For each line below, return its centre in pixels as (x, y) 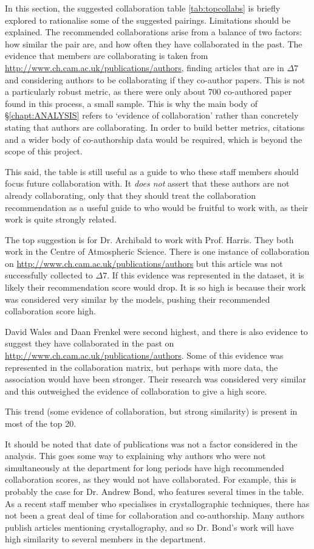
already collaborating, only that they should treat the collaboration (130, 195)
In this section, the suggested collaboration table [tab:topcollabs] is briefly (143, 8)
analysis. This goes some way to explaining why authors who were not (135, 456)
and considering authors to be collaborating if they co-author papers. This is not (155, 79)
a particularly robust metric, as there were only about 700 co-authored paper (148, 91)
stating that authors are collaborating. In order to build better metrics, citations (155, 127)
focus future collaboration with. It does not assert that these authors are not (147, 183)
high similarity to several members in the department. (105, 539)
